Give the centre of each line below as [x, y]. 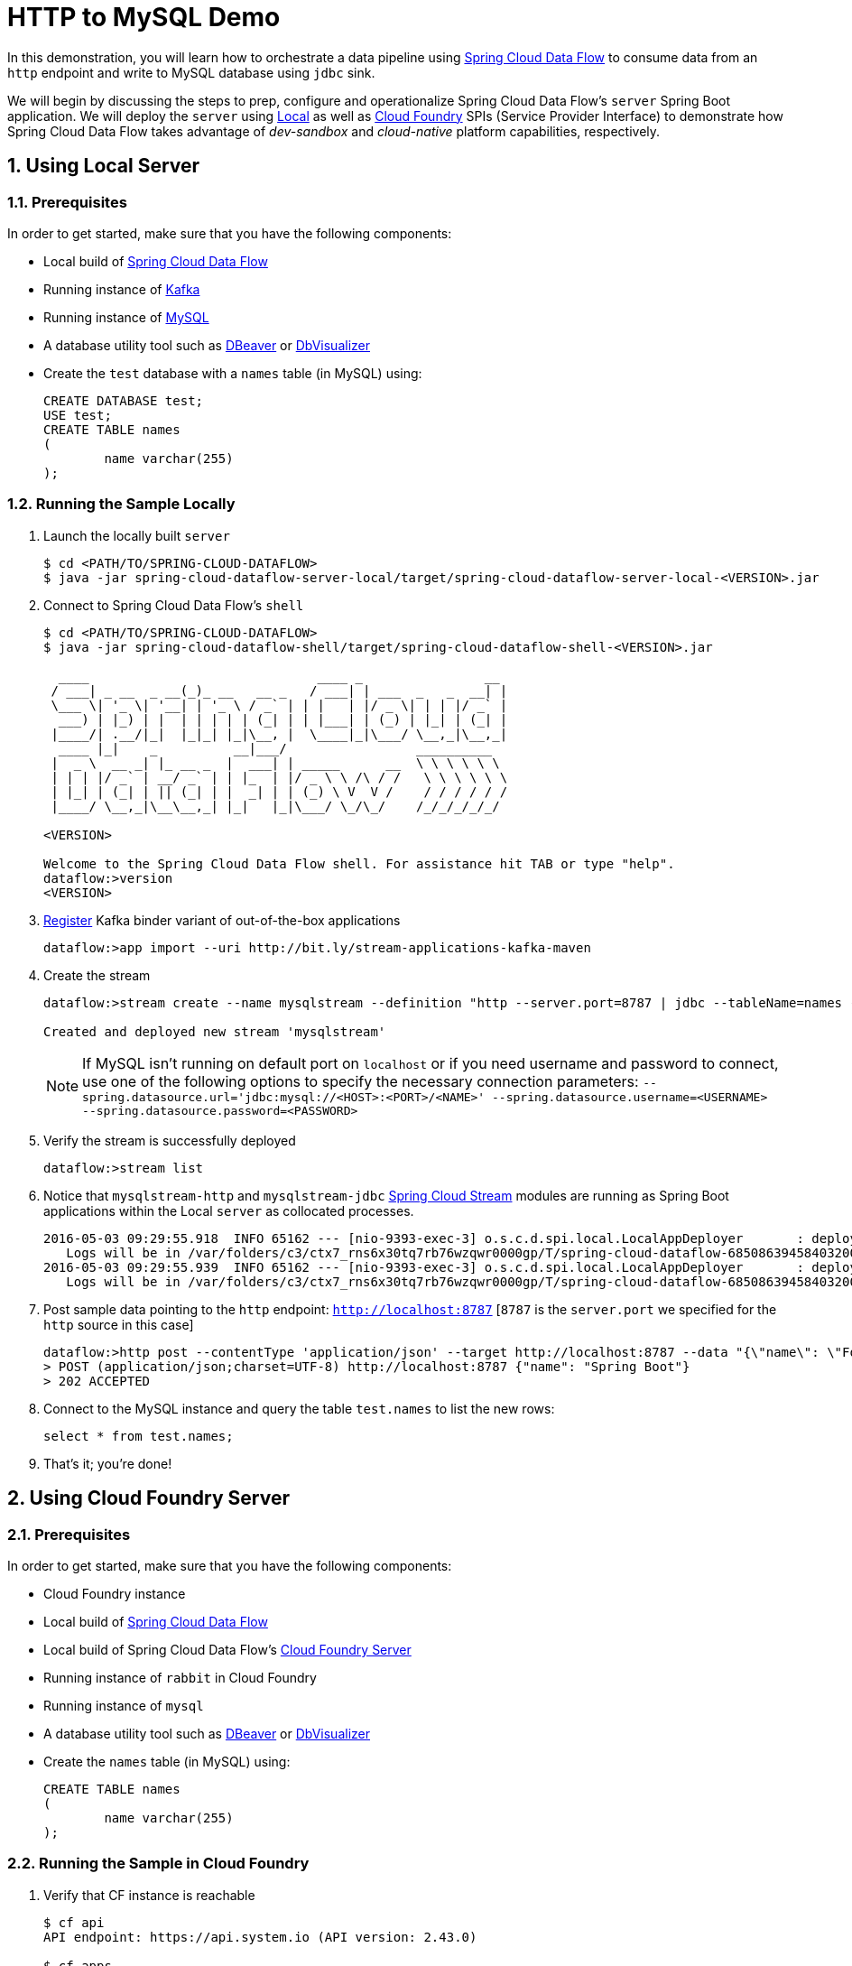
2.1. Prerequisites [69, 1534]
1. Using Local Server [104, 166]
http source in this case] [119, 1324]
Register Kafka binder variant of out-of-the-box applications [222, 920]
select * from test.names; [139, 1436]
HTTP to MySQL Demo [144, 17]
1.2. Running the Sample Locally [121, 504]
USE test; [78, 415]
